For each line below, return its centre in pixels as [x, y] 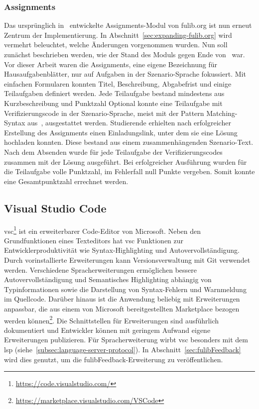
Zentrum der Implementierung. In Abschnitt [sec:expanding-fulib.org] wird [118, 35]
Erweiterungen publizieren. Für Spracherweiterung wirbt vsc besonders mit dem [126, 340]
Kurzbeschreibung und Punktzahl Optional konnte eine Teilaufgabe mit [113, 103]
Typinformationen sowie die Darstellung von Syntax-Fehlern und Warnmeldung [125, 289]
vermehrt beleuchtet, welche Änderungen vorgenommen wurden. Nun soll [116, 45]
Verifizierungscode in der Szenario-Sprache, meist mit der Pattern [104, 113]
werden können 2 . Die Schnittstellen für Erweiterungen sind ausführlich [111, 319]
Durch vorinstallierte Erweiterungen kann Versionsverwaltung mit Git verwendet [127, 259]
